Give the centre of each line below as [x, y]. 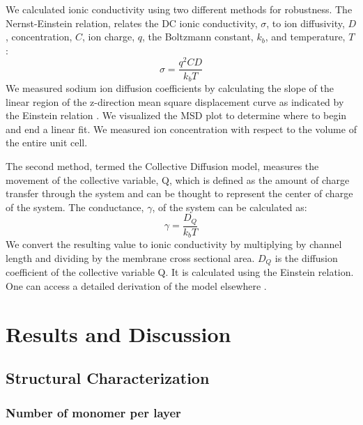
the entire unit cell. [47, 142]
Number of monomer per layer [93, 412]
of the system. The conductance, [75, 207]
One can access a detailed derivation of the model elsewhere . [136, 285]
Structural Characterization [108, 378]
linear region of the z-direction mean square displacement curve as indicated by [175, 101]
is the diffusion [306, 257]
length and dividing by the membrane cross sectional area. [130, 257]
